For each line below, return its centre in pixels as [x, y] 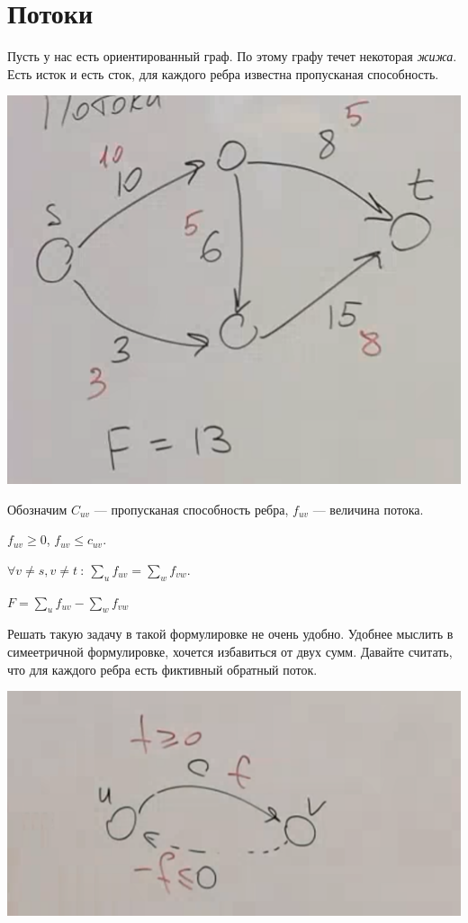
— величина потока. [368, 509]
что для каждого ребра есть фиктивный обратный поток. [162, 669]
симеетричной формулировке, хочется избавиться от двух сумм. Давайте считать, [230, 651]
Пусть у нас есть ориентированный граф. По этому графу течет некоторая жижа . [232, 56]
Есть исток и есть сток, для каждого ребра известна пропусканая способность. [223, 73]
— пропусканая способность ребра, [191, 509]
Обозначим [37, 509]
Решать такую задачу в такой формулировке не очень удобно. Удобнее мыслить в [230, 634]
